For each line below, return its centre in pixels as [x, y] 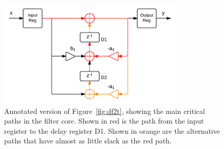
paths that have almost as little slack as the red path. [88, 141]
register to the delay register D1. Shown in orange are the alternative [112, 130]
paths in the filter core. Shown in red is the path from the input [104, 121]
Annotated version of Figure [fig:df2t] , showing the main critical [105, 111]
